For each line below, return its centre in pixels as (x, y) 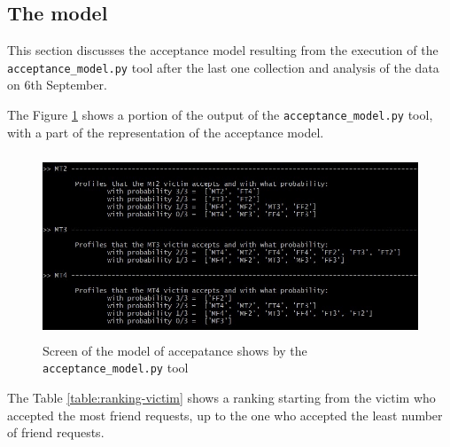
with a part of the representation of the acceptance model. (166, 132)
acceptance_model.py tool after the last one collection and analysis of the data (223, 67)
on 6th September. (57, 85)
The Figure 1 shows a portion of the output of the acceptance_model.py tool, (220, 115)
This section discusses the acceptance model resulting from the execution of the (223, 50)
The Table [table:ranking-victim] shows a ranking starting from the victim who (221, 397)
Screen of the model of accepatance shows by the (175, 350)
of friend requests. (56, 432)
